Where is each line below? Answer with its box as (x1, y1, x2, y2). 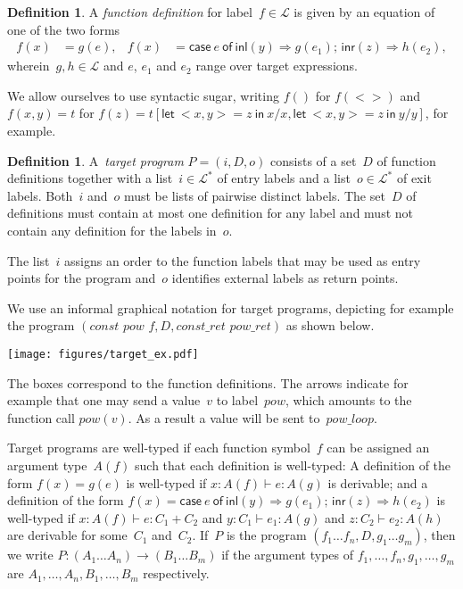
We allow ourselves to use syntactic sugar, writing (7, 86, 279, 104)
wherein (7, 56, 50, 75)
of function (376, 151, 436, 170)
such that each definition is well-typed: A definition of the (135, 455, 451, 474)
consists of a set (270, 151, 357, 170)
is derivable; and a (327, 473, 428, 492)
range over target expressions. (195, 56, 358, 75)
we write (7, 545, 54, 564)
